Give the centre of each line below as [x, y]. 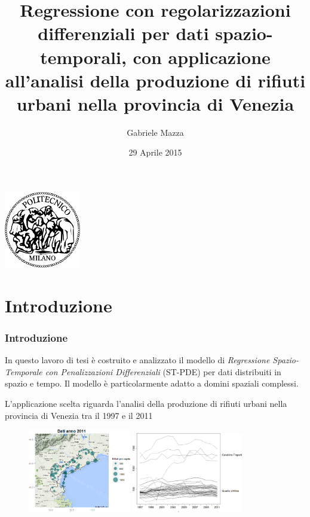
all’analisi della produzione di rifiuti [155, 80]
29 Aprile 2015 [155, 152]
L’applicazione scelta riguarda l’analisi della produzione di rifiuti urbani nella [146, 404]
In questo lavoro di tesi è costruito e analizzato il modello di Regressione [137, 360]
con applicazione [202, 57]
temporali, [83, 57]
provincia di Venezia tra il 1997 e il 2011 [79, 415]
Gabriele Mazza [155, 132]
